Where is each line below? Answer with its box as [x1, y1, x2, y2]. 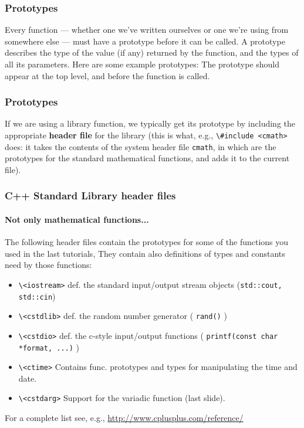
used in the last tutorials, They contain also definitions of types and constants [5, 247, 285, 259]
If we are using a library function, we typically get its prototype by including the [5, 117, 296, 130]
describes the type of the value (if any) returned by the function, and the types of [5, 46, 299, 59]
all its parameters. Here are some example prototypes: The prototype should [5, 58, 280, 70]
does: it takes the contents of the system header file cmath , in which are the [5, 140, 276, 152]
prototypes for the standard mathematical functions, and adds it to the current [5, 152, 290, 164]
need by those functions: [5, 259, 92, 271]
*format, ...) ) [18, 341, 79, 353]
